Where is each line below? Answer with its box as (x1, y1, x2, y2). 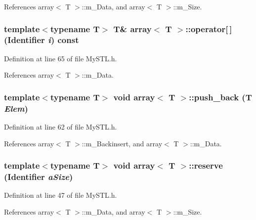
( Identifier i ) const (4, 34, 79, 46)
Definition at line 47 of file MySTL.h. (4, 190, 117, 200)
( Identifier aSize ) (4, 171, 73, 183)
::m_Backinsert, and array (82, 138, 163, 148)
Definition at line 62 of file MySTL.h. (4, 122, 117, 132)
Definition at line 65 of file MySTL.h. (4, 53, 117, 63)
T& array (113, 22, 152, 35)
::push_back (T (189, 90, 252, 103)
